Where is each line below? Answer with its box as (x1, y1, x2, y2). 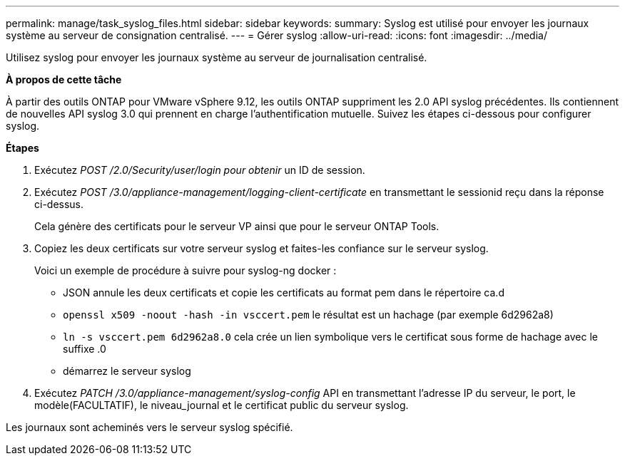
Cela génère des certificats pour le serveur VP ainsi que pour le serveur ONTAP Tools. (34, 220, 439, 232)
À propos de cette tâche (6, 73, 122, 86)
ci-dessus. (34, 198, 84, 210)
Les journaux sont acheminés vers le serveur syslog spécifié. (6, 421, 293, 433)
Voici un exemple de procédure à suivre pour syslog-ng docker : (34, 264, 337, 276)
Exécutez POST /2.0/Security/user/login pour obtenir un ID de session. (34, 164, 365, 176)
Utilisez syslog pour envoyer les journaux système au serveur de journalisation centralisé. (6, 51, 427, 63)
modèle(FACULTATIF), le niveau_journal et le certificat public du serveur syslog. (34, 399, 409, 411)
